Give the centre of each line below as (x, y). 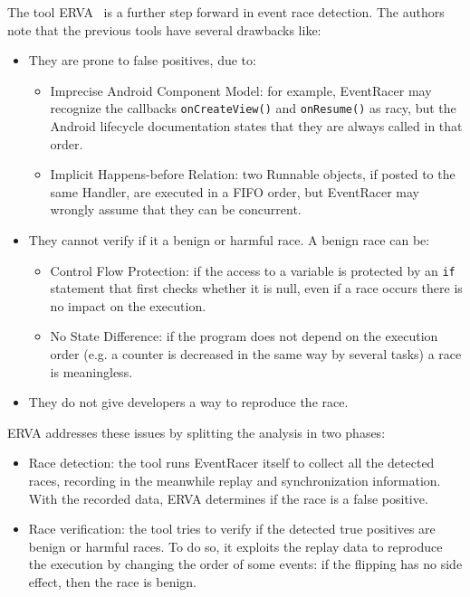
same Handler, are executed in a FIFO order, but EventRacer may (235, 191)
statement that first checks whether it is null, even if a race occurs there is (256, 288)
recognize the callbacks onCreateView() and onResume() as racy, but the (253, 108)
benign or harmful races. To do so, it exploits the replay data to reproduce (235, 546)
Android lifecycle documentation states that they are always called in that (256, 126)
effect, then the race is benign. (113, 581)
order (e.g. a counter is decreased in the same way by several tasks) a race (256, 354)
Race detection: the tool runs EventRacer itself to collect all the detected (231, 463)
